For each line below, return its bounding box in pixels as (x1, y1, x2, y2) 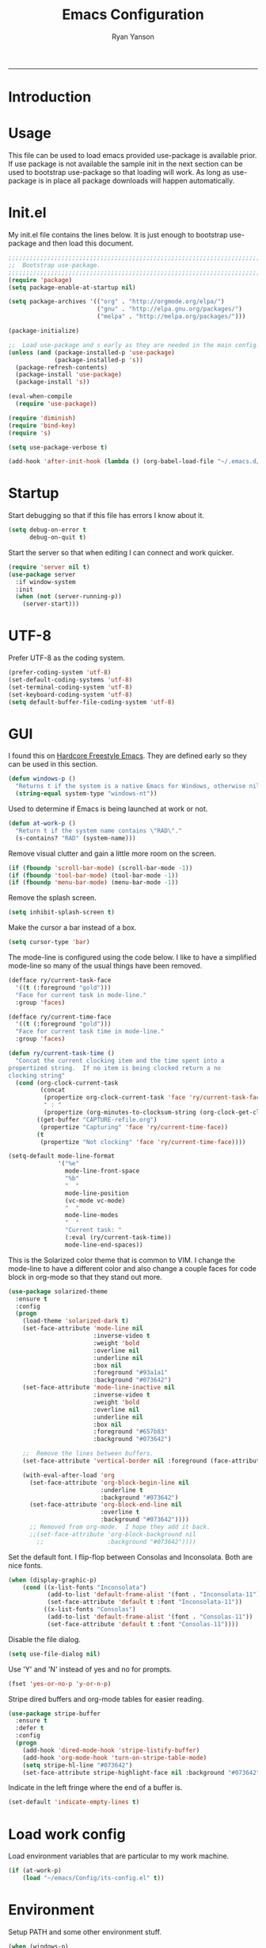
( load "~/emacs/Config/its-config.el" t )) (22, 1874, 165, 1882)
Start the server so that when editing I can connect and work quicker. (8, 547, 234, 557)
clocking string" (8, 1071, 66, 1080)
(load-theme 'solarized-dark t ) (22, 1317, 129, 1325)
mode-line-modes (64, 1212, 119, 1219)
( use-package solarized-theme (8, 1287, 108, 1296)
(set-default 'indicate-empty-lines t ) (8, 1798, 140, 1807)
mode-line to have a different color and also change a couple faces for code (8, 1263, 257, 1273)
